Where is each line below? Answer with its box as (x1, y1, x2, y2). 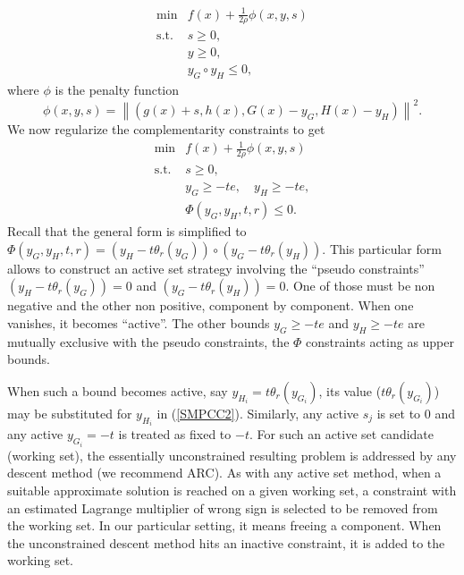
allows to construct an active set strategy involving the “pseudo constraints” (7, 258, 425, 277)
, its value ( (318, 381, 382, 400)
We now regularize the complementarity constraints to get (7, 120, 325, 139)
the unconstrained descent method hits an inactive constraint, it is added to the (7, 533, 445, 552)
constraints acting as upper (306, 332, 455, 351)
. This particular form (322, 239, 442, 258)
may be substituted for (7, 403, 132, 422)
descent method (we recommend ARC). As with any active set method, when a (7, 463, 442, 482)
